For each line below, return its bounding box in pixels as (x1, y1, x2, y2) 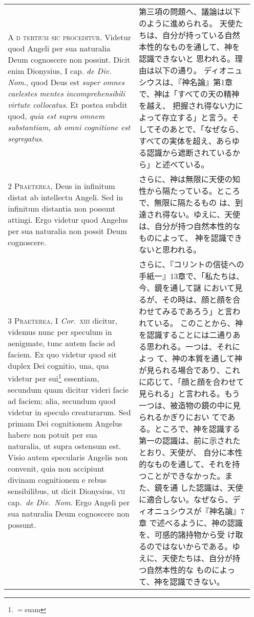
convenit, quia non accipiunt (8, 463, 105, 475)
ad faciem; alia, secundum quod (8, 395, 116, 407)
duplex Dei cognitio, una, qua (8, 359, 109, 371)
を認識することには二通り (139, 329, 233, 340)
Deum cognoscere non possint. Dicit (8, 54, 130, 65)
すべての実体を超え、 (139, 135, 216, 146)
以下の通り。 (154, 65, 201, 76)
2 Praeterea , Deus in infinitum (8, 180, 115, 191)
